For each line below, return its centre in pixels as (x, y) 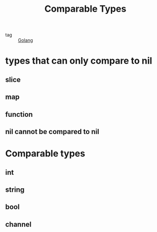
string (15, 189)
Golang (25, 40)
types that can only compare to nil (79, 61)
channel (18, 224)
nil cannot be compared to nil (52, 131)
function (19, 114)
